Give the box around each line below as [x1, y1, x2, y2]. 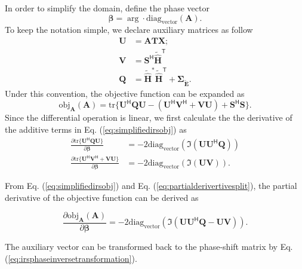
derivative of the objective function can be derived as [5, 191, 199, 203]
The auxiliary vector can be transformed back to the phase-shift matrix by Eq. [5, 240, 293, 252]
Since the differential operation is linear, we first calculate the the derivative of [5, 111, 292, 124]
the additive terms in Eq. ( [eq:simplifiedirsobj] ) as [5, 123, 187, 135]
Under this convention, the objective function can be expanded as [5, 87, 245, 99]
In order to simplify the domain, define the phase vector [5, 2, 209, 14]
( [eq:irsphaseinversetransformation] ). [5, 252, 137, 264]
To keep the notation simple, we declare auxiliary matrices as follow [5, 23, 253, 36]
